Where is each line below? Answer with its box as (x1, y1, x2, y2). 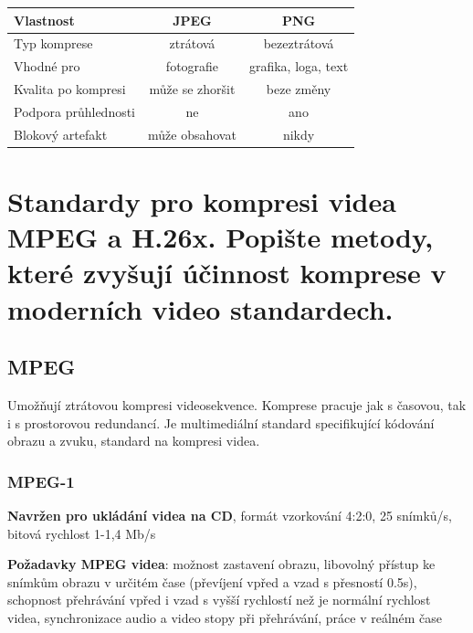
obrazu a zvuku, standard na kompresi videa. (7, 431, 260, 450)
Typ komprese (14, 34, 93, 53)
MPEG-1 (7, 469, 75, 492)
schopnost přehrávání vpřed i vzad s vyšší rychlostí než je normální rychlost (7, 590, 431, 609)
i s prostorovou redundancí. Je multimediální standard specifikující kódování (7, 413, 435, 432)
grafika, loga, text (248, 57, 349, 76)
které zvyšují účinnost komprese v (7, 254, 447, 291)
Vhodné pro (14, 57, 80, 76)
